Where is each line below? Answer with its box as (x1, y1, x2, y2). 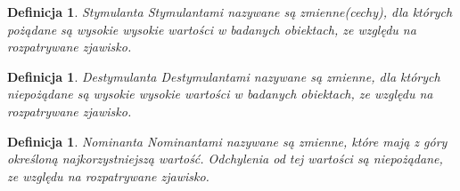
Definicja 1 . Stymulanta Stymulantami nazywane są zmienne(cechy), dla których (7, 3, 453, 20)
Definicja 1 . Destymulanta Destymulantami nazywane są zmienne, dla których (7, 67, 440, 85)
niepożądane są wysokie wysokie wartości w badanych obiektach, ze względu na (7, 84, 433, 103)
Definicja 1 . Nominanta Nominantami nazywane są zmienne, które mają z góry (7, 131, 448, 150)
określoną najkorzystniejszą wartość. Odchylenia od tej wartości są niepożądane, (7, 149, 443, 168)
